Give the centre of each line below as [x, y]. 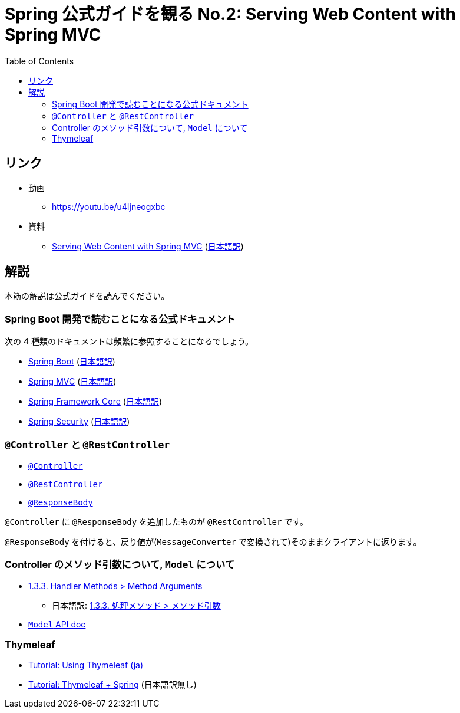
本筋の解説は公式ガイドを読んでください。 [87, 296]
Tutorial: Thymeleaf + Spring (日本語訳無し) [112, 685]
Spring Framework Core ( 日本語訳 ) [95, 402]
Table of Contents [39, 61]
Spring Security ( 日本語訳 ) [79, 422]
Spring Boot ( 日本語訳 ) [72, 362]
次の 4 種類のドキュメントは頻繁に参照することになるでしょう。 [129, 341]
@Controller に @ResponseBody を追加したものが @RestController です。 [157, 521]
